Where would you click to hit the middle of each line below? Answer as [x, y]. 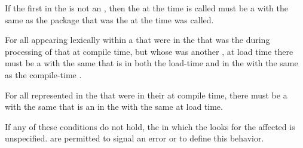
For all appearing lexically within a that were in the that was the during [137, 40]
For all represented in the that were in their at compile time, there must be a [146, 95]
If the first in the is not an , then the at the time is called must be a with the [146, 8]
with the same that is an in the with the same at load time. [114, 107]
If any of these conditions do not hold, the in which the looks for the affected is [150, 126]
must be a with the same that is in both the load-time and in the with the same [151, 63]
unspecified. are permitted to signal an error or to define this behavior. [134, 138]
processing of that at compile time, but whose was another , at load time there [149, 51]
